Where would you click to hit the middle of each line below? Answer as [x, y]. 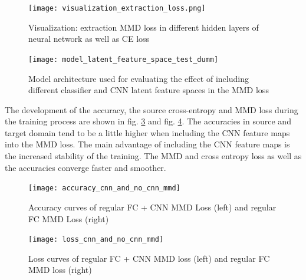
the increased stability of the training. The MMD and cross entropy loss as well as [153, 156]
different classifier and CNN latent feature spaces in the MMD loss [149, 90]
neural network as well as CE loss [89, 39]
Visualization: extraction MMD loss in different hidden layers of [144, 27]
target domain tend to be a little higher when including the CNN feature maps [147, 132]
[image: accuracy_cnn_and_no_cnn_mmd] [104, 188]
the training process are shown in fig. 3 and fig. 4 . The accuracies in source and [148, 121]
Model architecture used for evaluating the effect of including [139, 78]
